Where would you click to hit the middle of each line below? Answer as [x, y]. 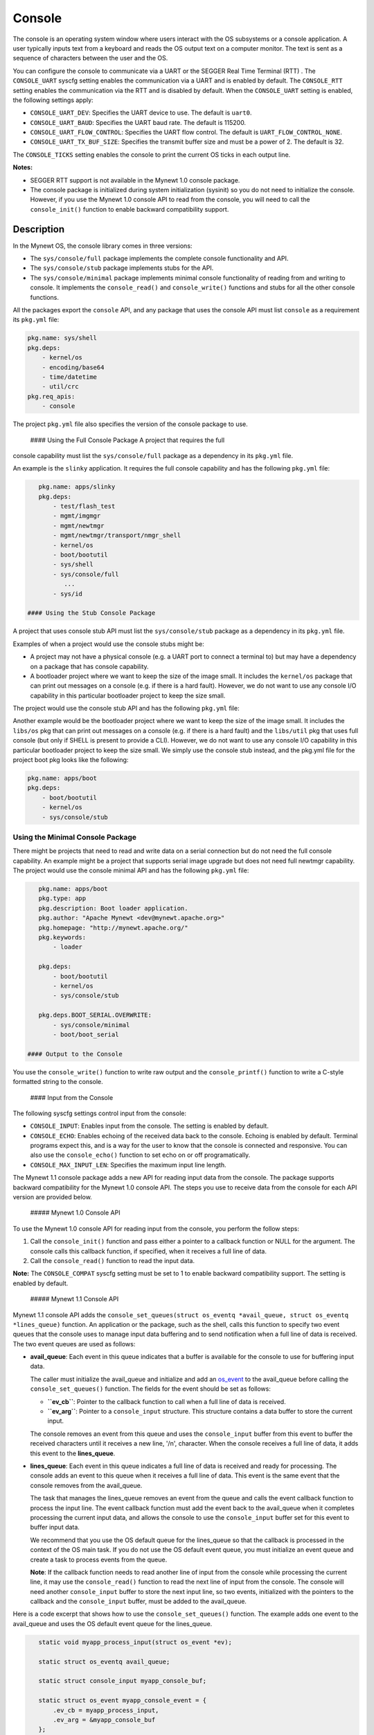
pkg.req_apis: [51, 396]
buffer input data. [55, 1527]
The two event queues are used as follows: [74, 1344]
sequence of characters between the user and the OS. [90, 58]
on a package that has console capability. [89, 666]
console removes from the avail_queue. [86, 1485]
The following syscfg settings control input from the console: [100, 1113]
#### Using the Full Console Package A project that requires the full [127, 440]
